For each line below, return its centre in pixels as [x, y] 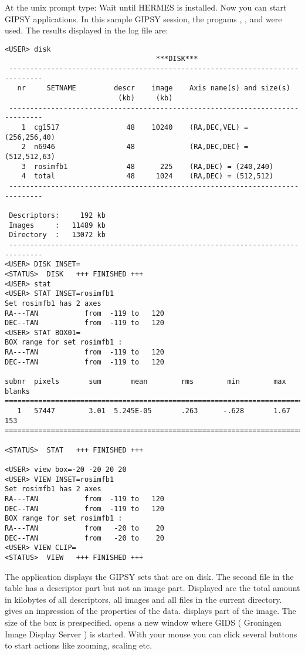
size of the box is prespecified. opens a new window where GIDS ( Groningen [143, 622]
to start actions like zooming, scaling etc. [79, 645]
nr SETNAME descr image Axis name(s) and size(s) [154, 88]
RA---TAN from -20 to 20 [85, 528]
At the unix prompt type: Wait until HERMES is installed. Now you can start [146, 7]
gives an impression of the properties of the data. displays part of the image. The [150, 611]
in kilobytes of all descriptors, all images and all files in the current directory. [143, 599]
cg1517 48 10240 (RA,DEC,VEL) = [141, 128]
